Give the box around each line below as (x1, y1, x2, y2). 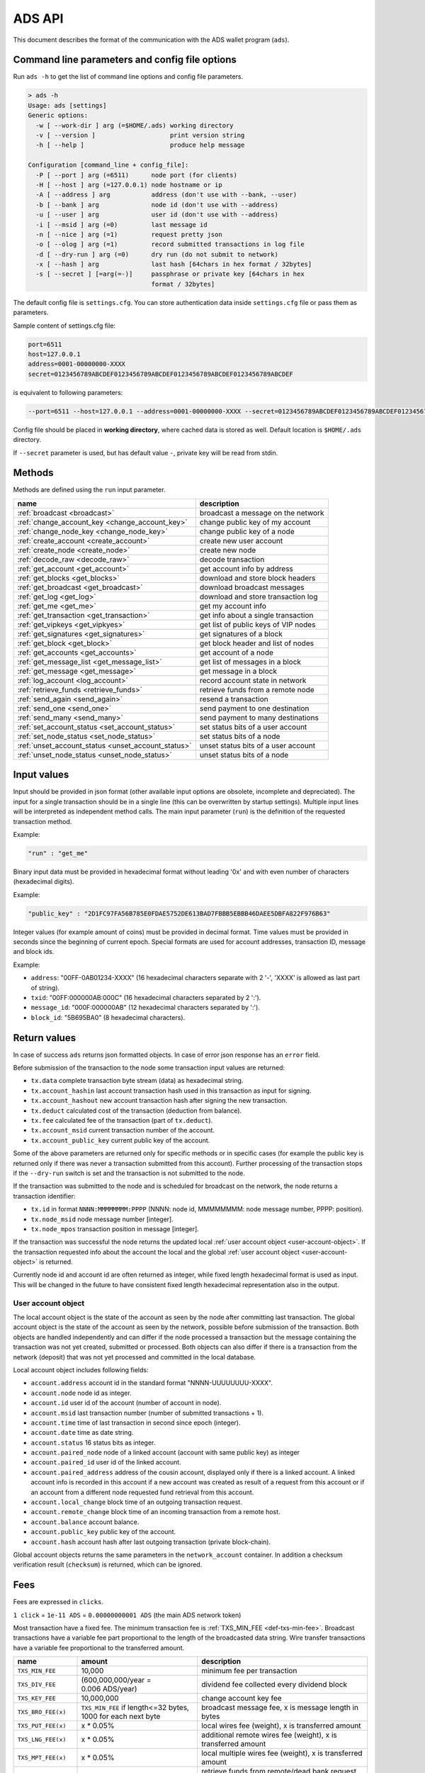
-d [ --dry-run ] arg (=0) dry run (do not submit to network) (35, 250, 279, 258)
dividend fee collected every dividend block (200, 1679, 348, 1689)
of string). (30, 983, 60, 992)
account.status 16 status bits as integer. (30, 1438, 156, 1447)
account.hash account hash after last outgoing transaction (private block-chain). (30, 1538, 271, 1546)
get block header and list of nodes (199, 638, 314, 648)
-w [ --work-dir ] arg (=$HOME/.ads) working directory (35, 121, 234, 129)
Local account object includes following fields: (13, 1365, 149, 1374)
